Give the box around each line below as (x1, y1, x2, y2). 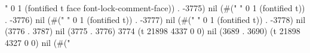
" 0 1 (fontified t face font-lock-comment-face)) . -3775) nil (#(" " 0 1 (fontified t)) (5, 2, 305, 14)
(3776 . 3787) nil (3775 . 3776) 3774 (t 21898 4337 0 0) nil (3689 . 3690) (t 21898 (5, 25, 300, 37)
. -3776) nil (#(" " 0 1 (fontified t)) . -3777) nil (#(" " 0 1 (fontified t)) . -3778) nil (5, 13, 306, 25)
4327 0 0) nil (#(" (5, 36, 70, 48)
